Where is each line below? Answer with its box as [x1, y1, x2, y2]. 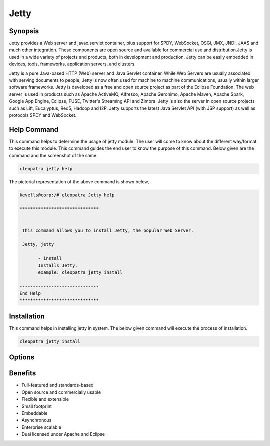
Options [9, 353, 35, 362]
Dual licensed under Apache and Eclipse [21, 431, 105, 437]
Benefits [9, 369, 36, 378]
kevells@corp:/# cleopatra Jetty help [19, 192, 115, 198]
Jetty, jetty [22, 241, 54, 247]
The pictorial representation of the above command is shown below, [9, 178, 149, 185]
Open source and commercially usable [21, 389, 101, 395]
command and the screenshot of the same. [9, 152, 98, 158]
